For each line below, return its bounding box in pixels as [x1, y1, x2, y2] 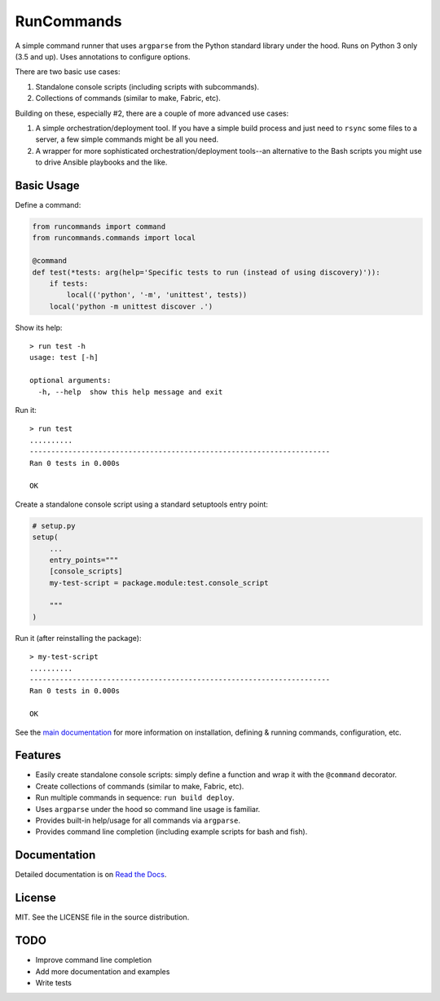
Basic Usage [15, 178, 80, 192]
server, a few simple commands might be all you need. [35, 134, 219, 144]
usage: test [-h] [29, 353, 99, 362]
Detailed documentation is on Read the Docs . [15, 870, 167, 880]
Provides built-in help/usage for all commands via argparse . [35, 815, 240, 826]
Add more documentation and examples [35, 966, 170, 977]
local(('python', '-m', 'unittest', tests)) [66, 290, 248, 300]
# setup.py [32, 521, 76, 530]
